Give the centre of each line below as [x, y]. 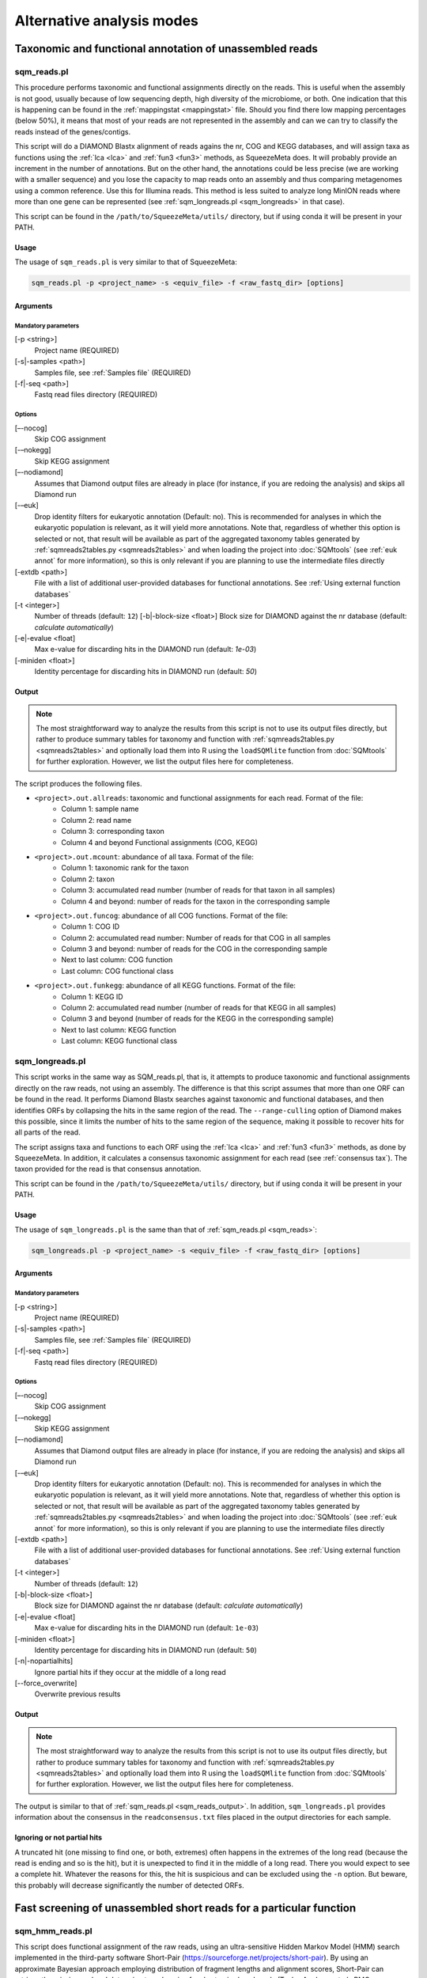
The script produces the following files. [78, 783]
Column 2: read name [96, 820]
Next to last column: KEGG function [119, 1029]
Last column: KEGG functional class [119, 1041]
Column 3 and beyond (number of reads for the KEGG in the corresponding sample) [198, 1019]
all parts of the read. [47, 1132]
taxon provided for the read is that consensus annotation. [108, 1169]
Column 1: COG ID [91, 926]
